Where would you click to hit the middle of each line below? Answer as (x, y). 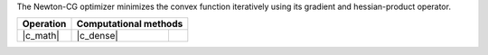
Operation (44, 24)
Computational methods (130, 24)
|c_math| (41, 36)
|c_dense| (98, 36)
